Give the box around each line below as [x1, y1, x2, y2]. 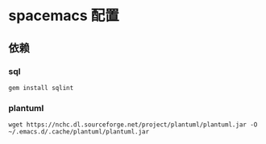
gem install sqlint [8, 84, 74, 92]
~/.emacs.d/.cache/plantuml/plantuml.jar [8, 128, 150, 136]
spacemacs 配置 [8, 6, 119, 25]
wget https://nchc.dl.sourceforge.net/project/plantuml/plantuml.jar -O [8, 121, 258, 129]
